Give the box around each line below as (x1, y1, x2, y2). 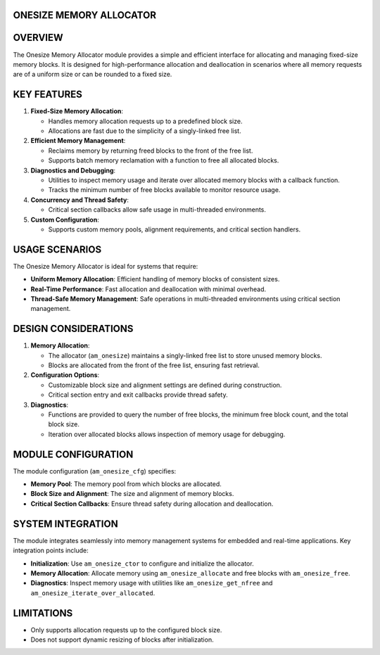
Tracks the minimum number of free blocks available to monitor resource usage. (48, 186, 281, 194)
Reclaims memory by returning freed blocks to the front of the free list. (48, 146, 253, 155)
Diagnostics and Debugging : (30, 166, 116, 174)
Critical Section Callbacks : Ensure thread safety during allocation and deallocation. (30, 500, 274, 508)
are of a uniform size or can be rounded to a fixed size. (13, 70, 172, 79)
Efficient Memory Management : (30, 136, 126, 145)
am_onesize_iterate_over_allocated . (30, 588, 156, 597)
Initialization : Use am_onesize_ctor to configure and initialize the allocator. (30, 559, 254, 568)
